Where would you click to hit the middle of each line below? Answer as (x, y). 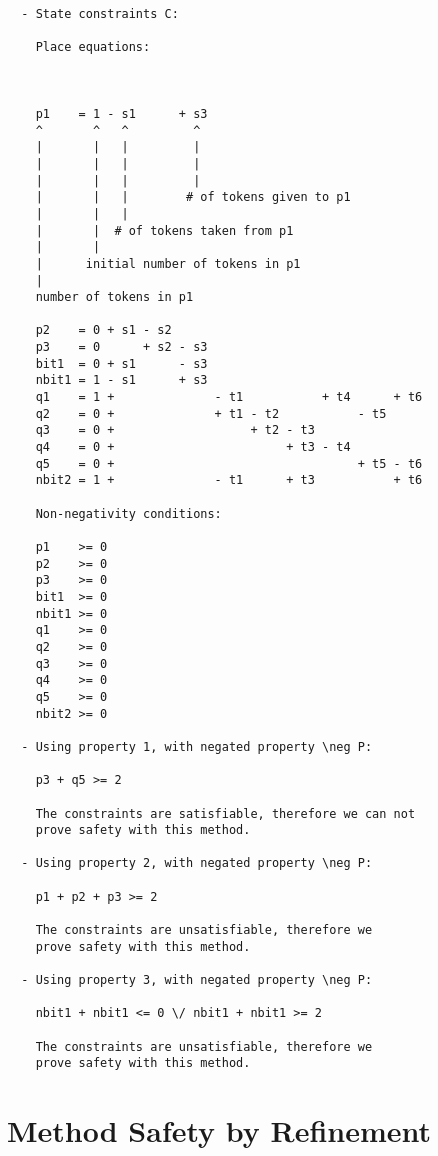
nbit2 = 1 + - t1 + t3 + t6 (229, 480)
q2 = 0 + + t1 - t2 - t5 (211, 413)
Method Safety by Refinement (219, 1130)
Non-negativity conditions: (128, 513)
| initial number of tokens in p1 (168, 263)
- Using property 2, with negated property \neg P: (197, 863)
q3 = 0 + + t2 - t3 (175, 430)
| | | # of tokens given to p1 (193, 197)
